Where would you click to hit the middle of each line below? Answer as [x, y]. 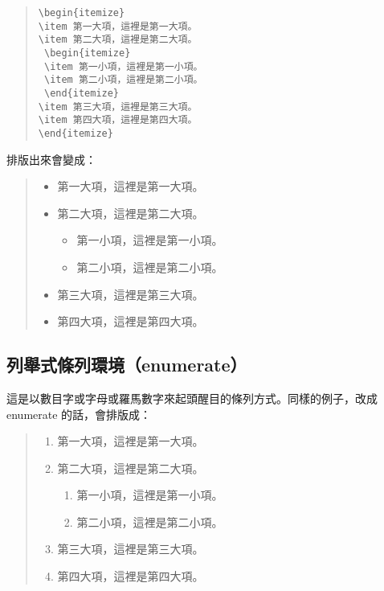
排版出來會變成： [51, 159]
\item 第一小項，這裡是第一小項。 [123, 66]
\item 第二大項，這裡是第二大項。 [118, 40]
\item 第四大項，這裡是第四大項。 [118, 120]
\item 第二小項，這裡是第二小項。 [123, 80]
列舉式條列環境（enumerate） [127, 365]
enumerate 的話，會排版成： [79, 414]
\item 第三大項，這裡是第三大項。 [118, 107]
